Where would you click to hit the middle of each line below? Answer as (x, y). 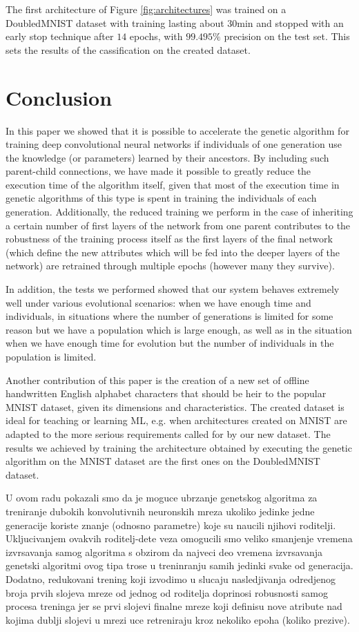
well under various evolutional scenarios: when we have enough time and (158, 302)
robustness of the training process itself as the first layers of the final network (169, 239)
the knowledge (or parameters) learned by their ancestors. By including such (167, 157)
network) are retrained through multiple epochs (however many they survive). (170, 266)
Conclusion (59, 97)
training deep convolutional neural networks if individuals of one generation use (174, 144)
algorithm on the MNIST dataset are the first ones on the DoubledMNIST (163, 461)
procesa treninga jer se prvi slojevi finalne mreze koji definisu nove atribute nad (174, 606)
